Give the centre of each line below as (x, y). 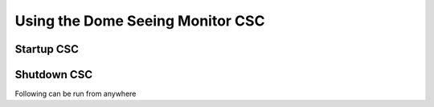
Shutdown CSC (53, 75)
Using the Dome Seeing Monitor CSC (140, 21)
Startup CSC (47, 49)
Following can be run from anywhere (76, 94)
